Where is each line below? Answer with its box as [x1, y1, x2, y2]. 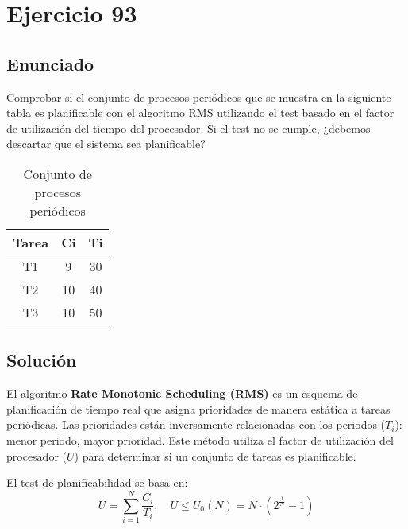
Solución [6, 348, 77, 372]
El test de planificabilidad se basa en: [6, 474, 188, 491]
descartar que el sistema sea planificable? [6, 135, 206, 152]
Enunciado [6, 51, 94, 76]
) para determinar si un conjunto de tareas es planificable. [74, 447, 356, 464]
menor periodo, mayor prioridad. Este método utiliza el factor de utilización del [6, 431, 394, 448]
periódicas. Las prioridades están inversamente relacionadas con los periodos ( [6, 416, 386, 433]
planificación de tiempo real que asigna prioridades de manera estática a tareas [6, 400, 391, 417]
